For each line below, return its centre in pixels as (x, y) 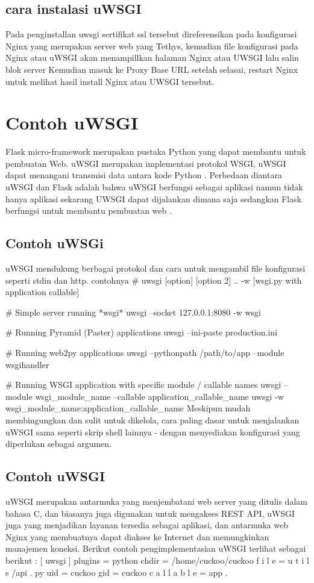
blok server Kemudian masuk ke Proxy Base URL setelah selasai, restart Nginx (152, 69)
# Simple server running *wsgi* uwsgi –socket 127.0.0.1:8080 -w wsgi (133, 312)
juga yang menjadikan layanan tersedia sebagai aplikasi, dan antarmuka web (147, 525)
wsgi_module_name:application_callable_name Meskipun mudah (128, 408)
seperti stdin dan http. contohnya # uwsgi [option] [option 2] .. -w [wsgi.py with (154, 280)
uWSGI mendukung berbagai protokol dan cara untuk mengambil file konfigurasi (155, 268)
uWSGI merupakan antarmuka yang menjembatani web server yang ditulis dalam (156, 501)
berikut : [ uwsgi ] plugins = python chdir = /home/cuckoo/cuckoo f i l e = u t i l (157, 560)
